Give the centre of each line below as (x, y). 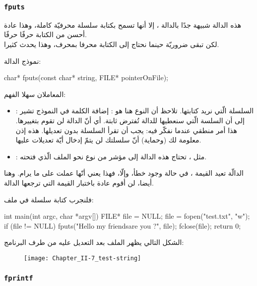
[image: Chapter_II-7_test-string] (83, 258)
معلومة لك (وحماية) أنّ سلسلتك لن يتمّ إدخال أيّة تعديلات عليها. (108, 140)
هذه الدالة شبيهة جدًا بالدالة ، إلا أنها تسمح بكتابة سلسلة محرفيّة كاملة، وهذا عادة (123, 24)
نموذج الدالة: (23, 61)
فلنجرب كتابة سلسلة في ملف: (49, 199)
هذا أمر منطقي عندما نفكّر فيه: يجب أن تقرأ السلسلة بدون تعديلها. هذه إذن (126, 130)
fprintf (19, 278)
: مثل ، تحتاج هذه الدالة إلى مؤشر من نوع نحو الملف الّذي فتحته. (111, 156)
